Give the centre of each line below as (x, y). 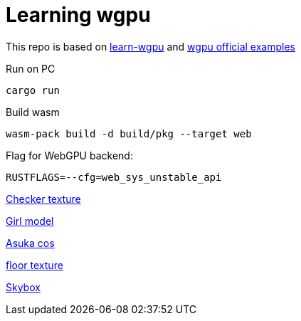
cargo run (33, 90)
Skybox (23, 287)
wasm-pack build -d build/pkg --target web (129, 133)
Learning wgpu (78, 15)
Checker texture (43, 199)
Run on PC (31, 68)
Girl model (30, 221)
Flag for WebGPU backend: (69, 155)
